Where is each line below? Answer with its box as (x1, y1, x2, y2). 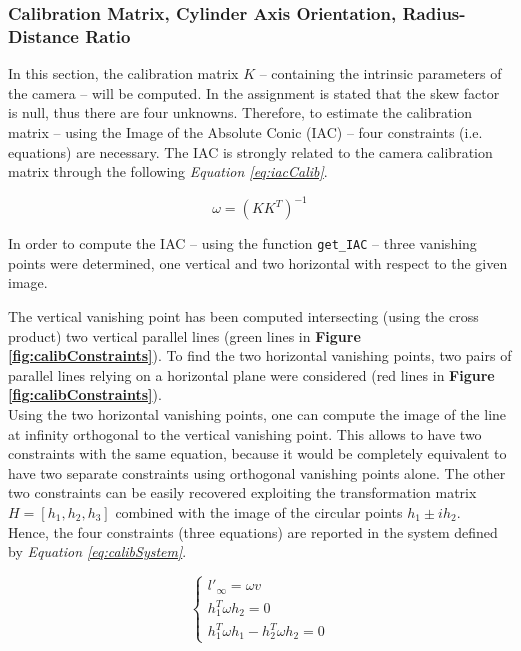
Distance (8, 23, 79, 48)
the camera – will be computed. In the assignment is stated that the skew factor (8, 82, 500, 103)
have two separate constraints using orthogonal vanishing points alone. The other (8, 462, 506, 483)
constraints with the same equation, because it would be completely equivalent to (8, 443, 507, 464)
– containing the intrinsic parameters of (259, 63, 502, 84)
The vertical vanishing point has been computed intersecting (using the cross (8, 306, 479, 327)
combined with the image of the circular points (115, 501, 403, 522)
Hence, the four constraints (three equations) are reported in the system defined (8, 521, 498, 542)
